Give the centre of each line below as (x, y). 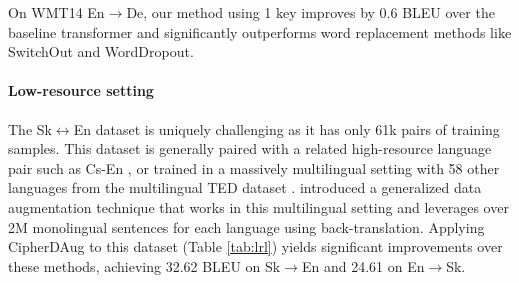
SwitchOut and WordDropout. (101, 51)
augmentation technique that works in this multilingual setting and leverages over (258, 206)
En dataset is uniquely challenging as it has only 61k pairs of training (286, 128)
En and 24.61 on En (363, 265)
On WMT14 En (56, 12)
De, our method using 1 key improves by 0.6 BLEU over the (310, 12)
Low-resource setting (81, 90)
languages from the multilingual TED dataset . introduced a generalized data (245, 187)
